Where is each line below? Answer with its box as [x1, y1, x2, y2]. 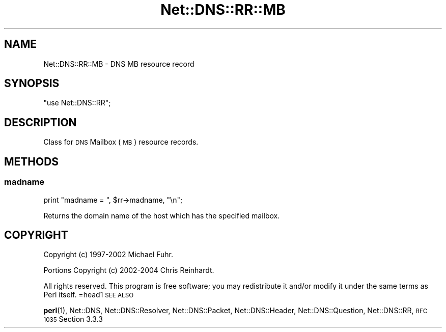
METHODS [4, 155, 59, 168]
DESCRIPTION [4, 116, 77, 129]
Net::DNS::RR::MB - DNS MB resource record [43, 59, 194, 68]
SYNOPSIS [4, 77, 60, 90]
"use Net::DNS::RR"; [43, 98, 111, 107]
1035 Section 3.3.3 [43, 315, 103, 324]
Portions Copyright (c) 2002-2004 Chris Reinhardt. [43, 266, 214, 275]
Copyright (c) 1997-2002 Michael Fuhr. [43, 250, 173, 259]
